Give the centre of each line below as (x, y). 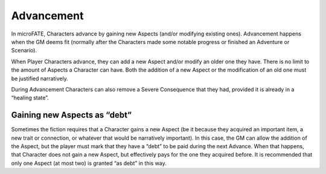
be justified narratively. (40, 78)
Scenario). (24, 51)
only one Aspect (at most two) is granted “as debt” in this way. (89, 163)
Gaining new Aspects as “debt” (72, 115)
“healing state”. (30, 98)
